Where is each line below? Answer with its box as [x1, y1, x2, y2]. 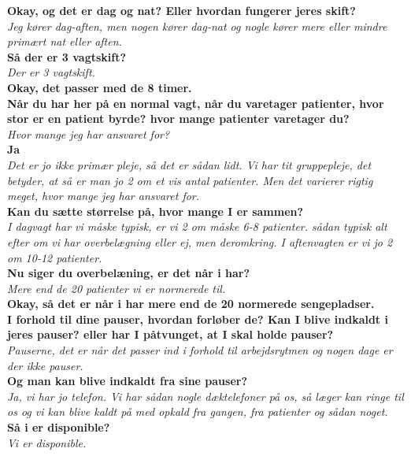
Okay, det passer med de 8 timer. [7, 79, 192, 95]
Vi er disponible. [7, 434, 87, 450]
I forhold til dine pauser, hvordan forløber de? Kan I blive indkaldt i [7, 310, 388, 327]
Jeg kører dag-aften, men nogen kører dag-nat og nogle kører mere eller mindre [7, 17, 387, 34]
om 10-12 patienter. [7, 249, 102, 265]
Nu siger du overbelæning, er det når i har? [7, 265, 250, 281]
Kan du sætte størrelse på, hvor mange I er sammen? [7, 202, 304, 219]
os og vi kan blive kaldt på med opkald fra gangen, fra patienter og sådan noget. [7, 403, 388, 420]
